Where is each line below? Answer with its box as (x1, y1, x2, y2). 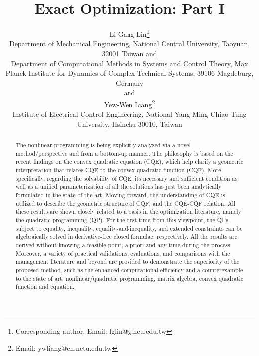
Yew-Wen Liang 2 (104, 97, 155, 109)
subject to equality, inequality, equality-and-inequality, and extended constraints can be (15, 224, 243, 232)
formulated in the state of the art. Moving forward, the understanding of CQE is (15, 191, 225, 199)
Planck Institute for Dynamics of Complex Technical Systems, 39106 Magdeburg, (5, 68, 254, 78)
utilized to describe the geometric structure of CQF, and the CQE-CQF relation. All (15, 199, 236, 207)
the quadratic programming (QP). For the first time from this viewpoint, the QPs (15, 216, 228, 224)
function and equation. (15, 282, 75, 291)
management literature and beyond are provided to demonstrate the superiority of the (15, 257, 240, 266)
